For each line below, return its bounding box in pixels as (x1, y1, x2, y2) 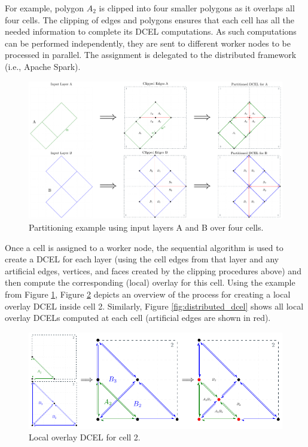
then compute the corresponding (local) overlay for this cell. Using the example (5, 276, 295, 289)
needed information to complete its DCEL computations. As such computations (5, 25, 297, 38)
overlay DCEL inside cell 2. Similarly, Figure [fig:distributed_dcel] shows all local (5, 299, 304, 312)
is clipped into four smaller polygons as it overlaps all (99, 2, 295, 14)
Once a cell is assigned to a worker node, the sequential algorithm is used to (5, 241, 283, 253)
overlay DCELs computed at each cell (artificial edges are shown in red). (5, 311, 271, 324)
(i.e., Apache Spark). (5, 60, 81, 72)
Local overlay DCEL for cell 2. (29, 431, 141, 443)
